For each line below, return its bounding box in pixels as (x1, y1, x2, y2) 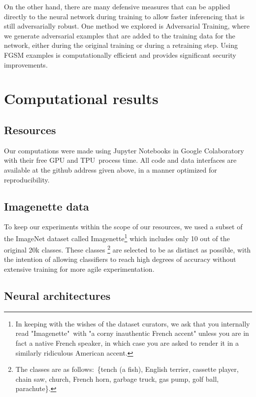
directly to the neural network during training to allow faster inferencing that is (4, 11, 245, 21)
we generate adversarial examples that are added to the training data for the (4, 30, 235, 40)
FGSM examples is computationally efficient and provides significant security (4, 49, 236, 60)
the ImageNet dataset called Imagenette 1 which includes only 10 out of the (4, 231, 230, 243)
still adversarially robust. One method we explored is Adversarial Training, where (4, 21, 250, 31)
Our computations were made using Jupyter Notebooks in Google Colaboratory (4, 145, 244, 155)
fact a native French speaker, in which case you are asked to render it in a (15, 337, 239, 348)
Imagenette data (4, 198, 89, 214)
